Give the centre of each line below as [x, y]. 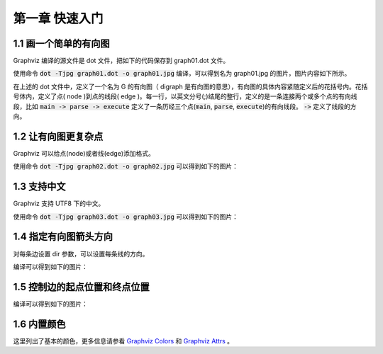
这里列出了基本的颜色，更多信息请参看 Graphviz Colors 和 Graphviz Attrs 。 [123, 341]
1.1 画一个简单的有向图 [61, 44]
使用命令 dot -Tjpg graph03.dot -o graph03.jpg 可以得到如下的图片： [126, 217]
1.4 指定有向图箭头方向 [63, 237]
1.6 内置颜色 [40, 324]
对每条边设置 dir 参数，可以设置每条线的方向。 [81, 253]
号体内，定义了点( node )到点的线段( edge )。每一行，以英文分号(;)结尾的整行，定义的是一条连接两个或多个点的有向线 [185, 96]
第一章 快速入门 [58, 18]
